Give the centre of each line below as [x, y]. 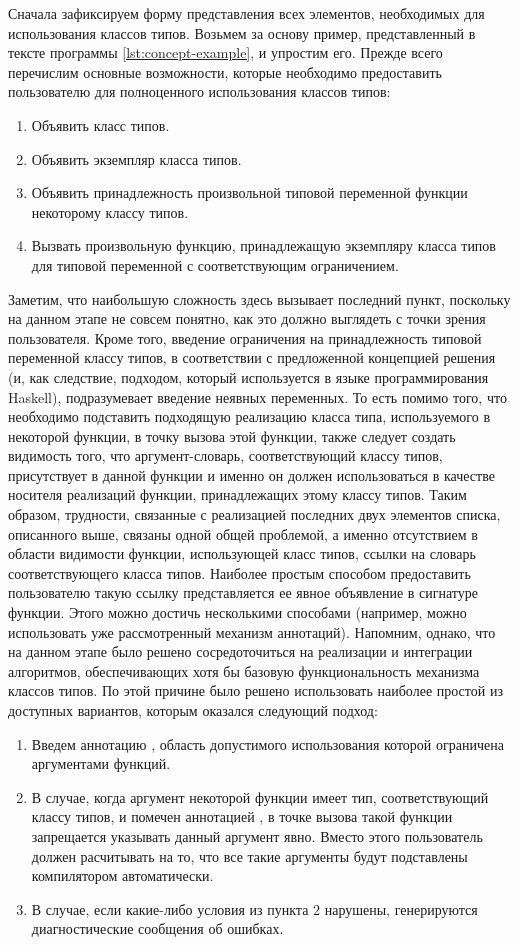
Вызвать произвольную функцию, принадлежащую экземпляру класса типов [263, 245]
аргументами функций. [101, 763]
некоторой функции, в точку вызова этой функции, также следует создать [232, 435]
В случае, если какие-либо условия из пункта [170, 908]
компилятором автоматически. [122, 875]
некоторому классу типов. [110, 211]
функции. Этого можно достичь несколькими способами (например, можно [237, 612]
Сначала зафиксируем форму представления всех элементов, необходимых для [246, 13]
